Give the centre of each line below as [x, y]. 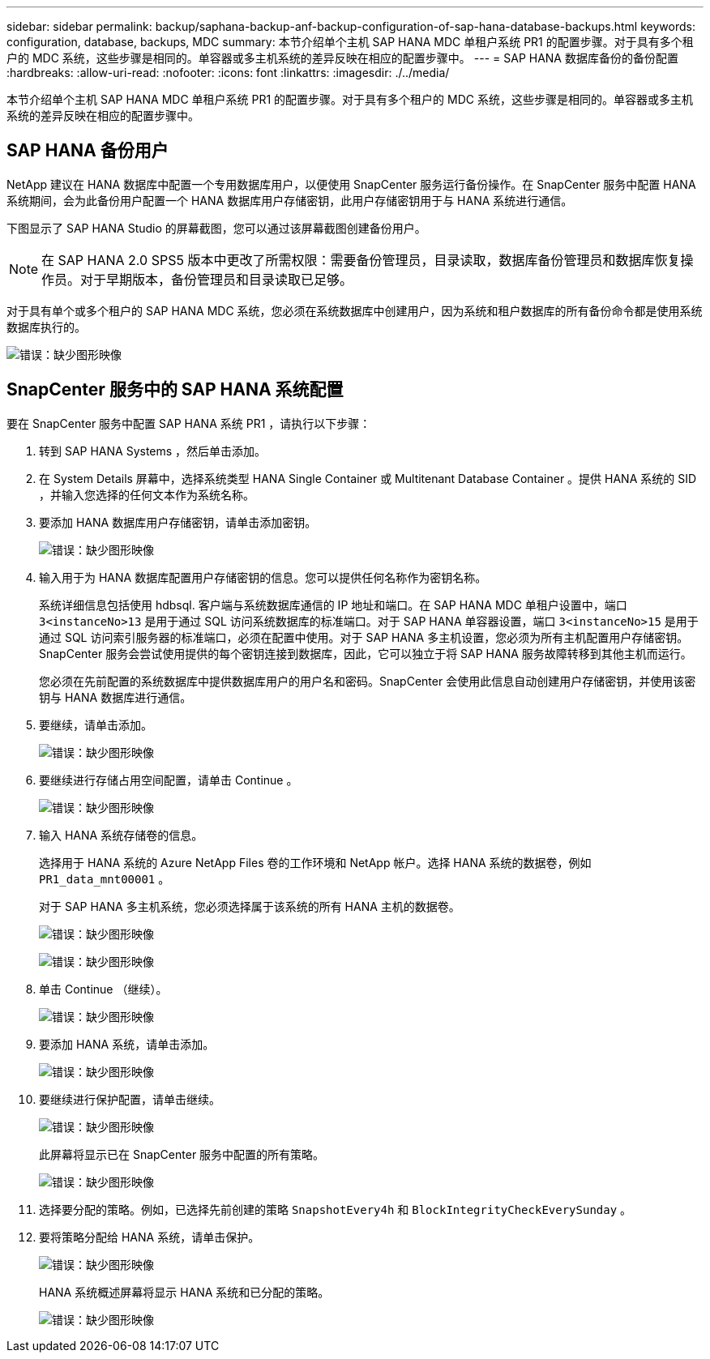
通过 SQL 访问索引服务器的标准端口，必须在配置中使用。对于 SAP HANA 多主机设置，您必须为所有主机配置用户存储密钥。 [364, 637]
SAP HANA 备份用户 [88, 151]
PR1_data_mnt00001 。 [105, 878]
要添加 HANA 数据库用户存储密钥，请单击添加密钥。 [178, 522]
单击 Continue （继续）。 [103, 989]
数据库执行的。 [46, 327]
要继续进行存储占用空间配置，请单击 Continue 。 [169, 780]
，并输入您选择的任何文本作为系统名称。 [147, 494]
